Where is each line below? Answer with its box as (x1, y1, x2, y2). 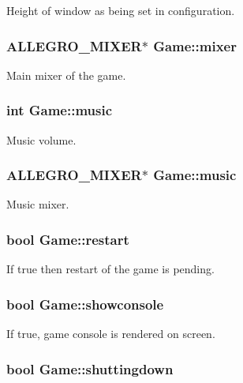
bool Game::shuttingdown (6, 359, 174, 378)
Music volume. (6, 131, 77, 148)
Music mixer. (6, 196, 69, 212)
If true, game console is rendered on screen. (6, 325, 215, 342)
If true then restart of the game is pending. (6, 261, 215, 277)
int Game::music (6, 100, 112, 120)
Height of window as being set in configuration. (6, 2, 235, 18)
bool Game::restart (6, 229, 129, 249)
